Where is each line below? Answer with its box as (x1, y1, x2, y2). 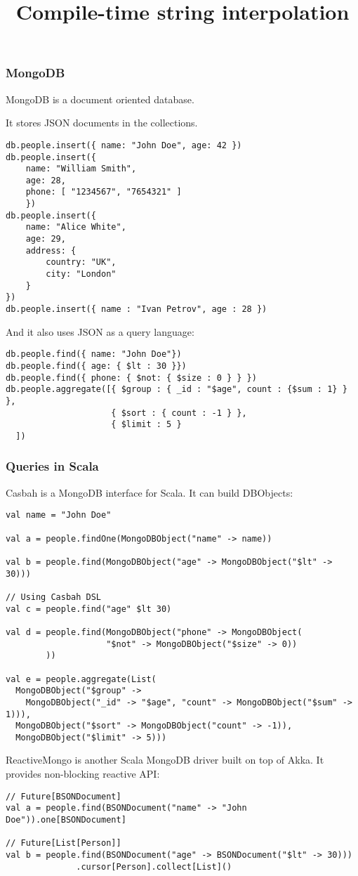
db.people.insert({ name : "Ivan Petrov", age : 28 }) (6, 304, 267, 315)
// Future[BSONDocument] (6, 791, 121, 802)
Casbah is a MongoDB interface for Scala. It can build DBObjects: (6, 485, 293, 499)
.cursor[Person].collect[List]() (76, 861, 232, 872)
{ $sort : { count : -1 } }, (111, 407, 247, 418)
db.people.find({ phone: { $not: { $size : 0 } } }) (6, 372, 257, 383)
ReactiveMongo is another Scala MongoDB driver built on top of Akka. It (6, 752, 324, 767)
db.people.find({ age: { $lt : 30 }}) (6, 360, 187, 371)
